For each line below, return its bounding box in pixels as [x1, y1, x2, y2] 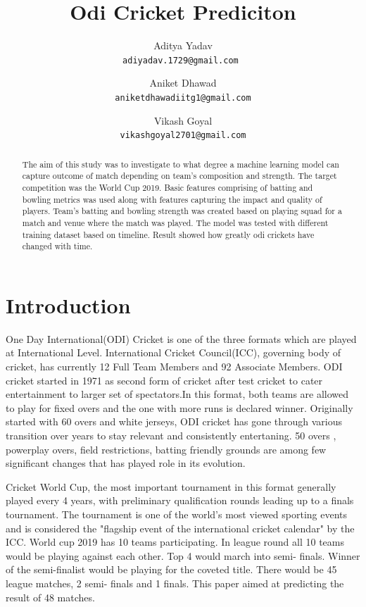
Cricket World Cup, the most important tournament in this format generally [6, 479, 336, 494]
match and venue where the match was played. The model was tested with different [22, 216, 329, 228]
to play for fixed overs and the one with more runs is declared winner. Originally [6, 400, 353, 415]
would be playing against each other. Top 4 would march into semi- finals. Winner [6, 548, 360, 563]
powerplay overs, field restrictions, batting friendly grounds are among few [6, 442, 327, 456]
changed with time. [22, 240, 93, 252]
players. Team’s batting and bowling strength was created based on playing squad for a [22, 205, 342, 217]
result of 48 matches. [6, 589, 95, 604]
